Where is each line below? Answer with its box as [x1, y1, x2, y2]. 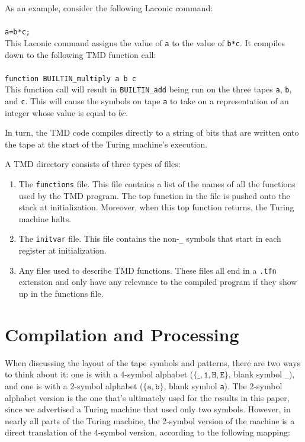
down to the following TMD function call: [5, 48, 156, 60]
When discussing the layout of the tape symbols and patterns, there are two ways [5, 356, 301, 369]
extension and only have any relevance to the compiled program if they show [18, 276, 297, 288]
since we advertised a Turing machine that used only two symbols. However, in [5, 403, 291, 415]
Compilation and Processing [5, 322, 239, 346]
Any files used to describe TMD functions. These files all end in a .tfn [18, 264, 277, 276]
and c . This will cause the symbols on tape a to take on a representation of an [5, 95, 289, 107]
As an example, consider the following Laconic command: [5, 2, 213, 14]
